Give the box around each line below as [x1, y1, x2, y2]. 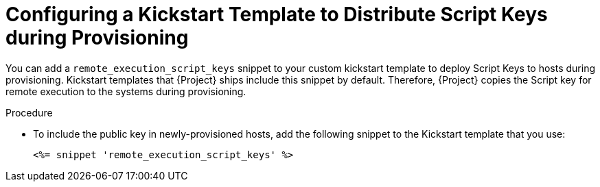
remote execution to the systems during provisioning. [5, 85, 246, 97]
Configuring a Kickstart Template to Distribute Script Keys [5, 3, 548, 26]
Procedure [5, 106, 53, 119]
